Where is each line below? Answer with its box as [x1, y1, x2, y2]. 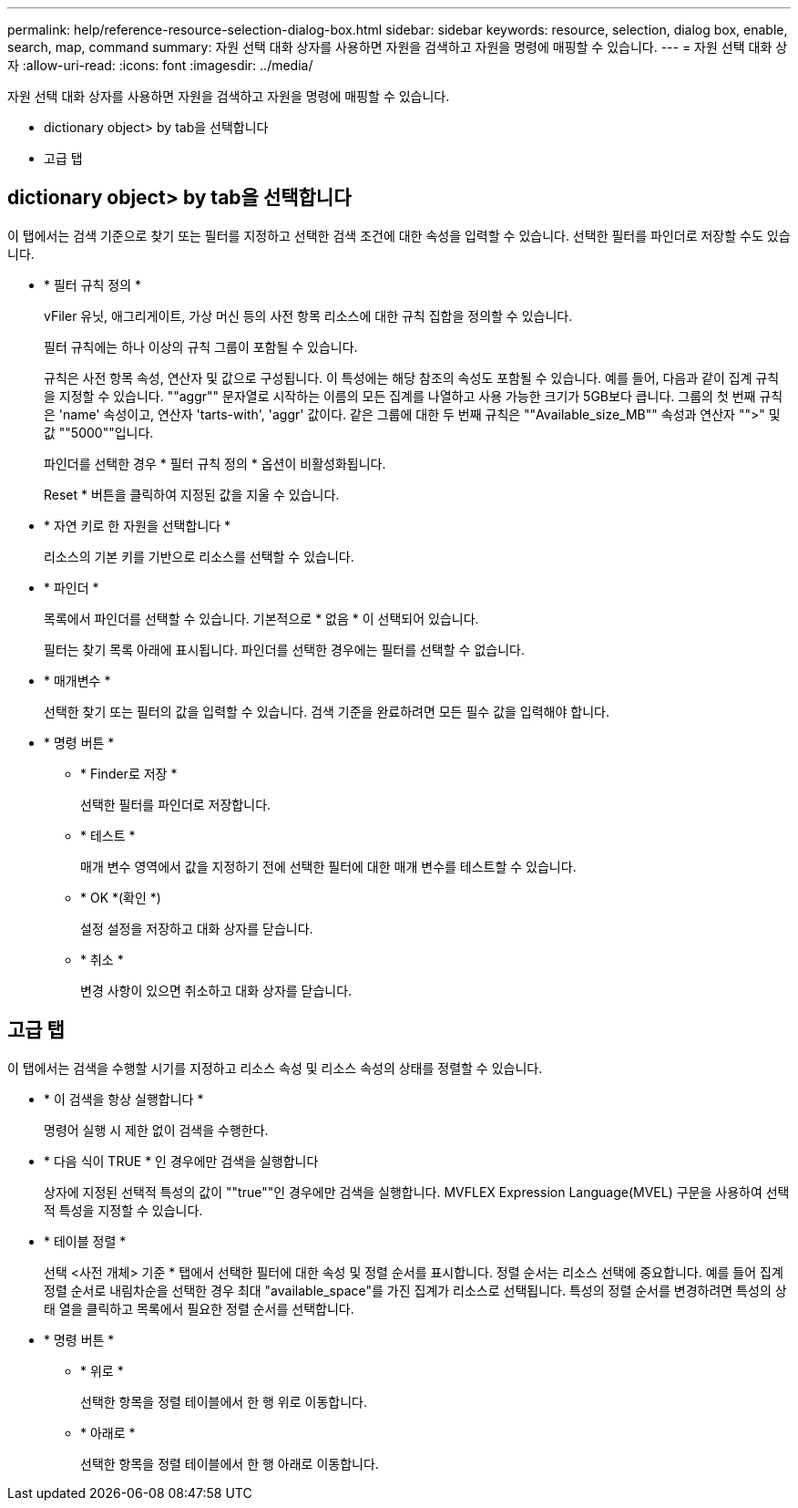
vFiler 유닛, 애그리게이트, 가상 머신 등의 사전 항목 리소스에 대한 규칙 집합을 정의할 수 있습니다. [44, 307, 573, 324]
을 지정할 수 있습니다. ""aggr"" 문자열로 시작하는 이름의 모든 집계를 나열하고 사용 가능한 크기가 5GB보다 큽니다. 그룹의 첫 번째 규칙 [44, 387, 783, 404]
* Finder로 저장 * [80, 765, 178, 781]
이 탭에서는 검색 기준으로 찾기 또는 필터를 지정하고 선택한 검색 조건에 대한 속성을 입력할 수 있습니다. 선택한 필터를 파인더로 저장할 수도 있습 [7, 227, 791, 243]
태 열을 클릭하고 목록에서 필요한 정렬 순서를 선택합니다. [44, 1300, 354, 1317]
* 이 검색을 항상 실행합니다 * [44, 1090, 204, 1107]
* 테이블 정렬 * [44, 1233, 127, 1249]
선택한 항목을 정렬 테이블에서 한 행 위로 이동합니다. [80, 1393, 367, 1410]
